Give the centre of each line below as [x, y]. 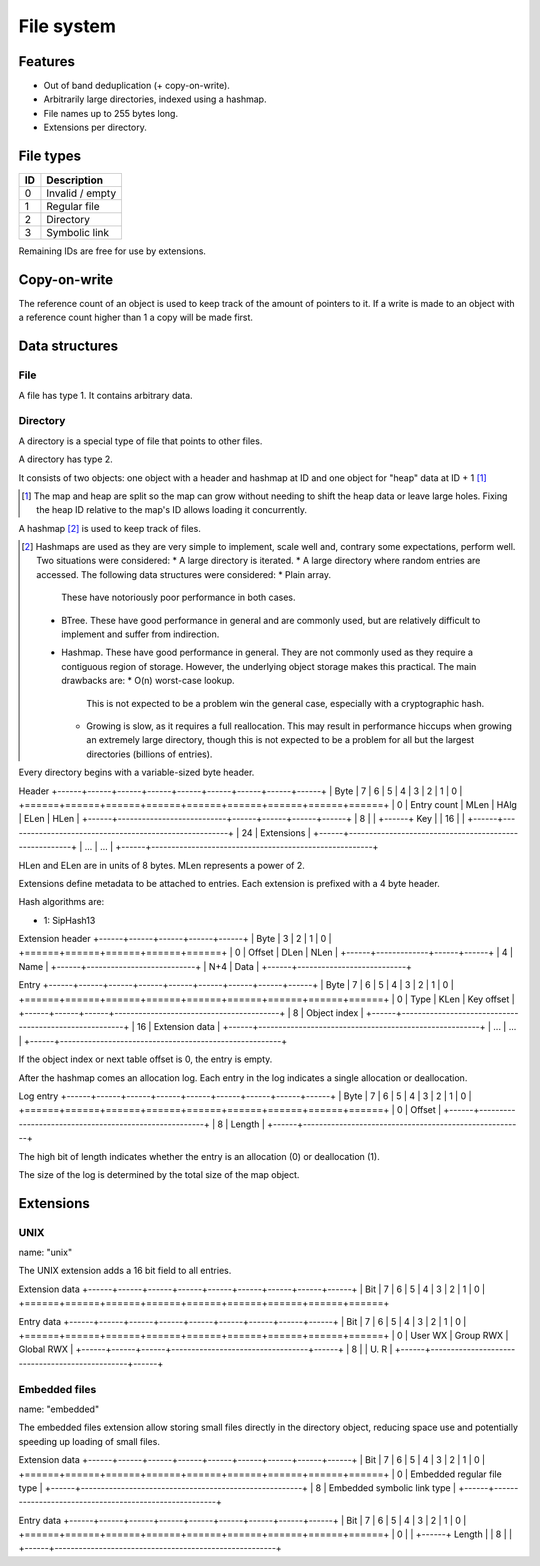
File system [67, 26]
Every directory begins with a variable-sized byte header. [136, 772]
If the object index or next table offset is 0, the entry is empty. [145, 1059]
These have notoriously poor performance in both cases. [178, 597]
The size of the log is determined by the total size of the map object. [159, 1174]
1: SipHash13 [69, 920]
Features [46, 61]
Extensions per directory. [95, 127]
